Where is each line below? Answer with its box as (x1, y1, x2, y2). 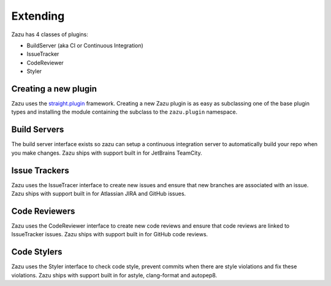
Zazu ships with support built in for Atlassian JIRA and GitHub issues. (11, 190, 186, 197)
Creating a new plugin (11, 83, 97, 94)
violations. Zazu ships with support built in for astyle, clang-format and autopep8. (11, 271, 218, 279)
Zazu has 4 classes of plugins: (11, 31, 89, 38)
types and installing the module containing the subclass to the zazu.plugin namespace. (11, 108, 238, 116)
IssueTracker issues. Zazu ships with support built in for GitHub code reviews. (11, 231, 208, 238)
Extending (11, 9, 65, 23)
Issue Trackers (11, 165, 70, 176)
